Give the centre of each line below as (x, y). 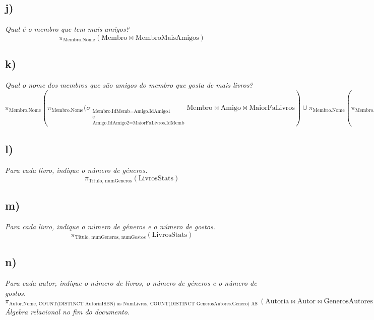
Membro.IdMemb (111, 111)
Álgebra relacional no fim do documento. (68, 311)
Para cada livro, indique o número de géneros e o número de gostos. (110, 226)
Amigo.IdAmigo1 (152, 111)
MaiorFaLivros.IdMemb (159, 123)
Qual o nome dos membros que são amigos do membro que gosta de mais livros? (129, 85)
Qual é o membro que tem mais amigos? (67, 29)
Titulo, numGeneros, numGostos (110, 237)
